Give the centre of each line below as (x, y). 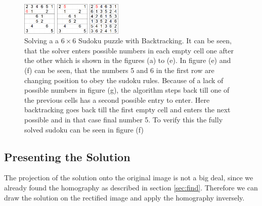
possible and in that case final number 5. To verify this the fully (124, 119)
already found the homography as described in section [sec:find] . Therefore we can (131, 187)
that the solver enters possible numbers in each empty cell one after (129, 50)
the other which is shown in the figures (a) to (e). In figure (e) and (128, 60)
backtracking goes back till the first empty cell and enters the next (127, 110)
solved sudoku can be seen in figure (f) (84, 129)
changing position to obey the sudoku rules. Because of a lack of (124, 80)
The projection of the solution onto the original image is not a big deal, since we (129, 178)
